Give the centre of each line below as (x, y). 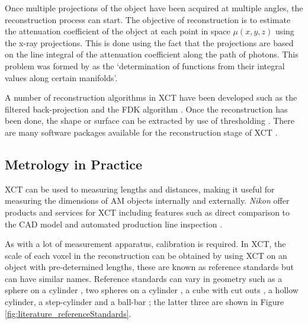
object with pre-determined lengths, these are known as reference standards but (149, 267)
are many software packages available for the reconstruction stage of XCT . (141, 132)
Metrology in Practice (74, 164)
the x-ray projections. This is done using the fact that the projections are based (149, 42)
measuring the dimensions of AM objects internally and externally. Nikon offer (147, 201)
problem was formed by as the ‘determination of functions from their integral (145, 65)
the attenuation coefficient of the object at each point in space (118, 31)
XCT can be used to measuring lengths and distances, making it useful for (140, 189)
